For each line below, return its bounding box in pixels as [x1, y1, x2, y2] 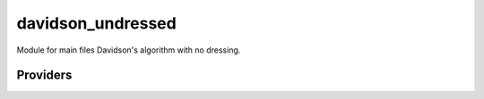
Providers [16, 68, 73, 83]
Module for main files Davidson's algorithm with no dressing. [16, 45, 241, 55]
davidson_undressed [16, 13, 177, 33]
